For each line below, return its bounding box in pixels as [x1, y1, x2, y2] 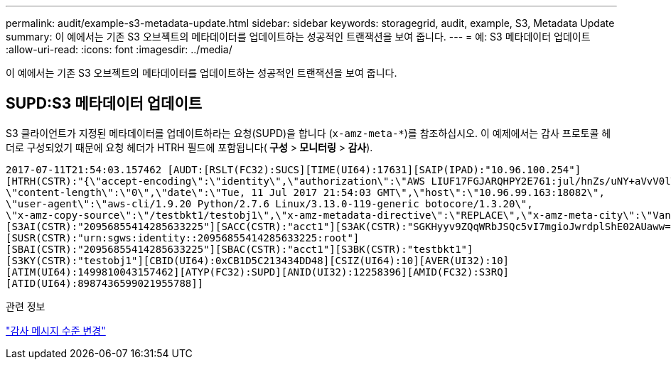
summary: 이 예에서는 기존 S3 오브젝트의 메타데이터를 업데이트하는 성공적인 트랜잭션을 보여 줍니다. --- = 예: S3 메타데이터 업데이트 [6, 31, 591, 43]
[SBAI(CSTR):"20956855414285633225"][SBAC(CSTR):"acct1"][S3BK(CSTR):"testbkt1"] [6, 243, 473, 255]
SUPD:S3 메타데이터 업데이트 [6, 94, 203, 113]
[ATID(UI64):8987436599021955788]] [6, 277, 204, 289]
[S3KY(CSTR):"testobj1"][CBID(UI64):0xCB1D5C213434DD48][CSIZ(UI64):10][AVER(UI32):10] [6, 254, 510, 266]
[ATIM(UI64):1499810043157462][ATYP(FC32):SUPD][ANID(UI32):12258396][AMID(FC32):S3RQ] [6, 266, 510, 278]
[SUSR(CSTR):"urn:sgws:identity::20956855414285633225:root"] [6, 231, 360, 244]
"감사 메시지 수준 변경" [6, 324, 106, 337]
